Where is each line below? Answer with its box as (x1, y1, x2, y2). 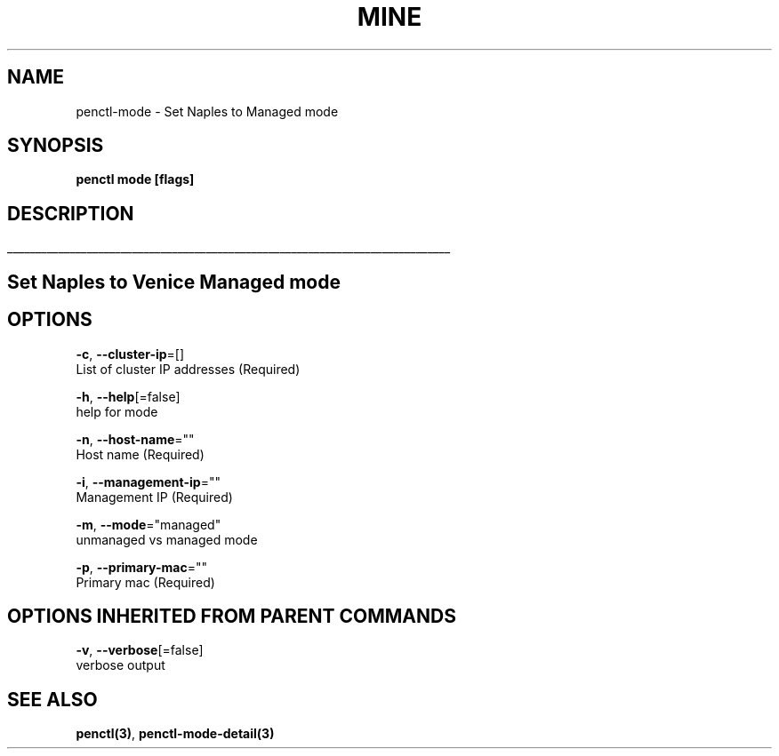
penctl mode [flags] (76, 171, 195, 187)
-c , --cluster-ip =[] (76, 346, 185, 362)
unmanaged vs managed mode (76, 531, 258, 547)
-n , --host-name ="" (76, 431, 195, 447)
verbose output (76, 657, 165, 673)
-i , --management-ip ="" (76, 473, 221, 489)
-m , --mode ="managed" (76, 516, 221, 532)
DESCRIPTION (7, 202, 134, 225)
